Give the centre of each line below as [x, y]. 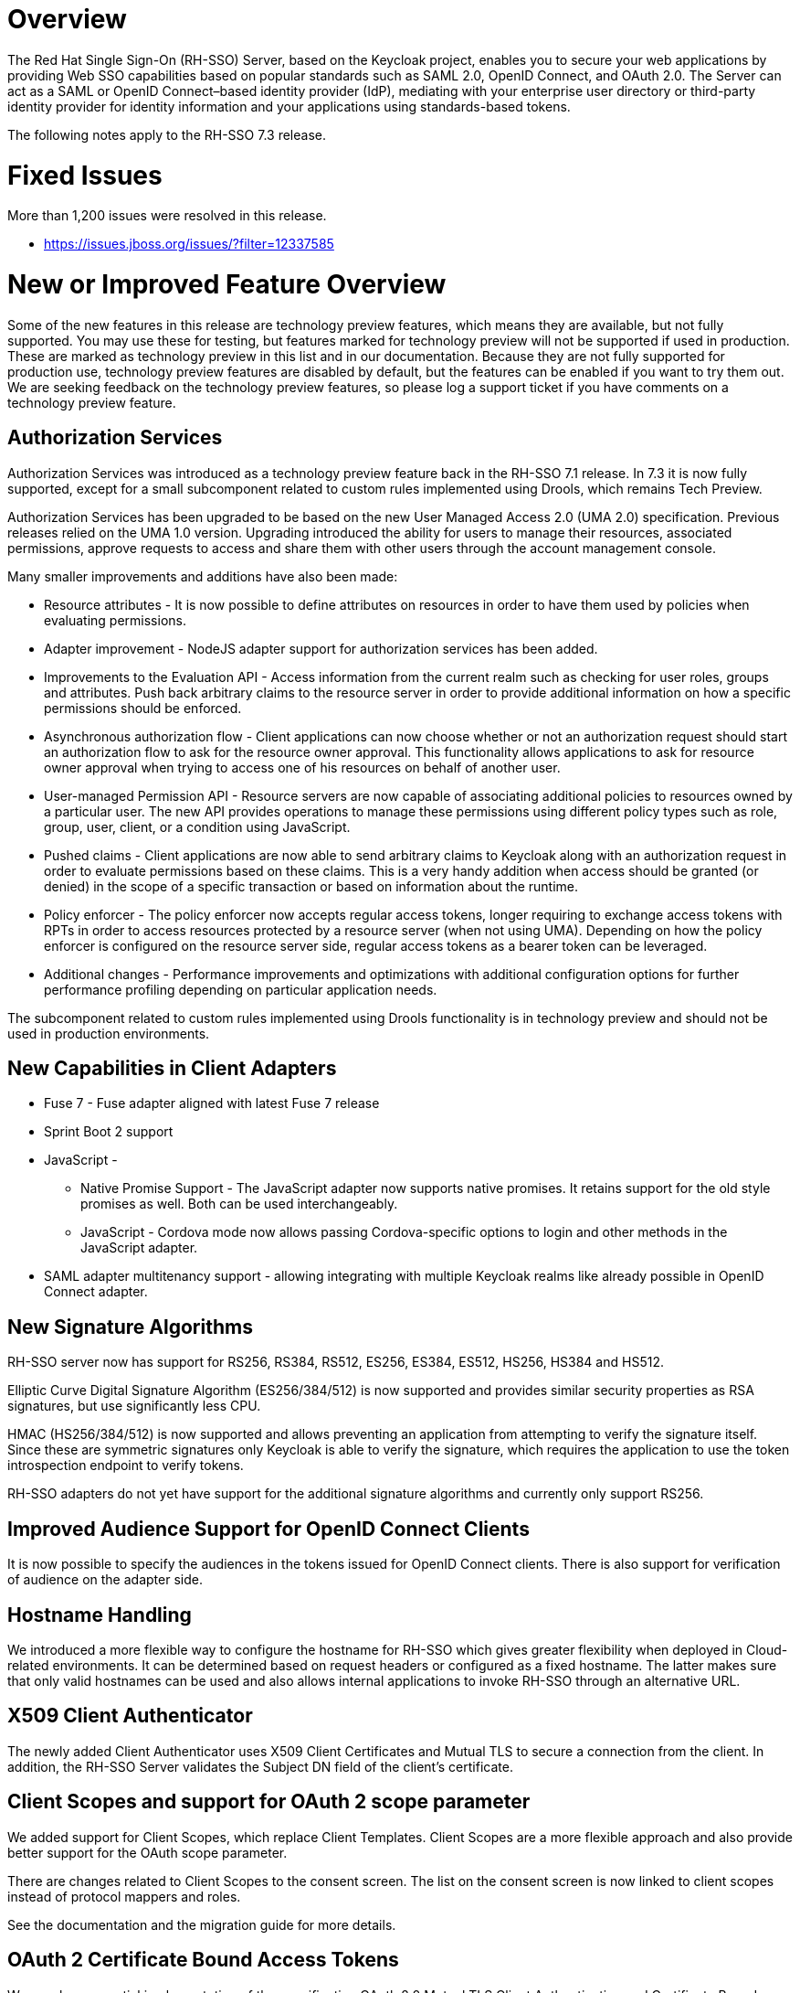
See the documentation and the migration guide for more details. [202, 1924]
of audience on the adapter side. [105, 1580]
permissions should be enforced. [143, 708]
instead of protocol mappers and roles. [124, 1896]
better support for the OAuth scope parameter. [147, 1852]
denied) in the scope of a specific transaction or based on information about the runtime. [311, 886]
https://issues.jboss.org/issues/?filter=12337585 [189, 244]
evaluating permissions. [115, 620]
